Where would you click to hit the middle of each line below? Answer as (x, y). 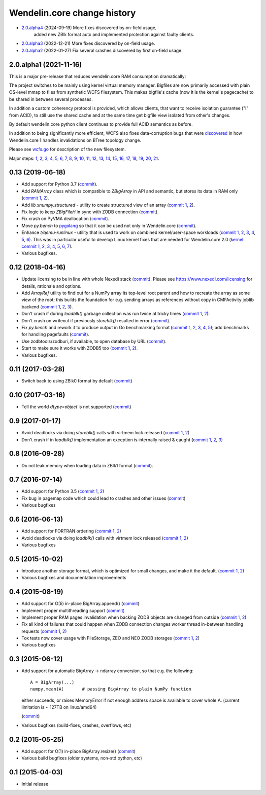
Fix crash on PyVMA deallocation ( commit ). (65, 219)
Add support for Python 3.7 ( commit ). (59, 184)
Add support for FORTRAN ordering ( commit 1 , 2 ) (71, 531)
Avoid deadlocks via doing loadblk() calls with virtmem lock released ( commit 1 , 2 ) (105, 538)
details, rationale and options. (51, 286)
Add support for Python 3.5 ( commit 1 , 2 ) (63, 492)
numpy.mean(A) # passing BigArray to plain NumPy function (111, 689)
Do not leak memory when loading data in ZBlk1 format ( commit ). (87, 465)
